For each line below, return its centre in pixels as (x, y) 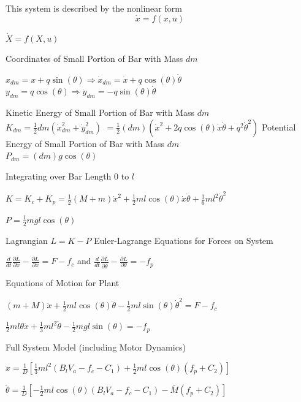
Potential (279, 127)
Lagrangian (27, 240)
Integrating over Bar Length (59, 176)
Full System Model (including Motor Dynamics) (96, 347)
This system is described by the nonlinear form (94, 8)
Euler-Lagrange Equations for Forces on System (184, 240)
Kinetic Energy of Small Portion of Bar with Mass (100, 112)
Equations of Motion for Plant (63, 283)
